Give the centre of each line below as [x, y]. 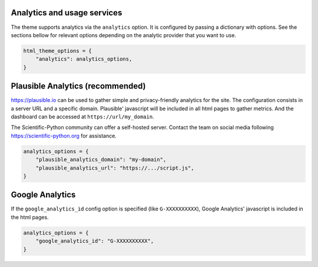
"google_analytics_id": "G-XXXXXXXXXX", [95, 241]
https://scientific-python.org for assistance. [64, 136]
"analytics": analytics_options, [84, 59]
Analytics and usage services [67, 13]
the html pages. [30, 217]
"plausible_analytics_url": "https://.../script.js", [115, 168]
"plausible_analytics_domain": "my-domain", [101, 160]
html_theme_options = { [58, 51]
